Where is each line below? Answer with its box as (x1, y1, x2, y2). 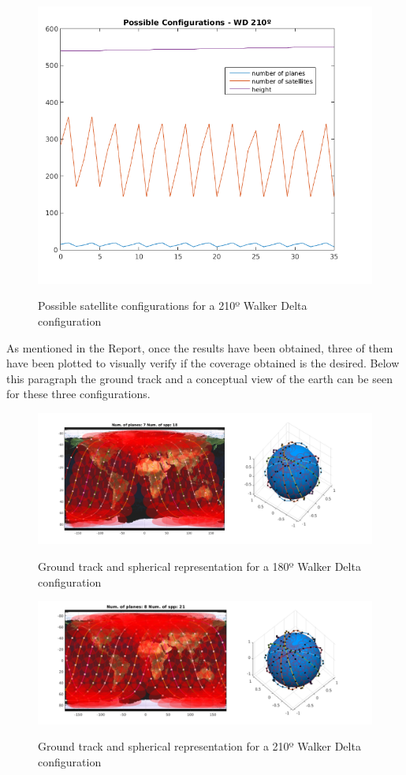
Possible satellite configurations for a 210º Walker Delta (38, 297, 307, 314)
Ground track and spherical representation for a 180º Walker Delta (38, 558, 361, 575)
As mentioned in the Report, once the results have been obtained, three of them (6, 339, 393, 356)
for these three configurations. (6, 386, 151, 402)
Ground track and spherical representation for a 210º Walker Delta (38, 738, 361, 755)
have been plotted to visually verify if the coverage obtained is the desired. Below (6, 355, 400, 371)
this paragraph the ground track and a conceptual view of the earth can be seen (6, 370, 393, 386)
